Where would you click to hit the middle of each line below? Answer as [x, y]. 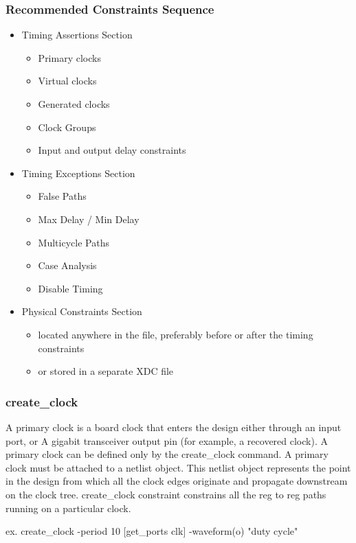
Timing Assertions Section [77, 35]
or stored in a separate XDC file [106, 371]
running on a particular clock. [68, 508]
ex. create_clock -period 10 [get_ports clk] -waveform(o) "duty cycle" [152, 531]
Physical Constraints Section [82, 311]
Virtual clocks [67, 81]
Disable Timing [70, 288]
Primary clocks [69, 57]
